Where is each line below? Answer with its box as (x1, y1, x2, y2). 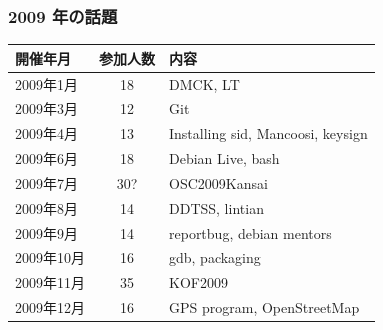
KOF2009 (169, 272, 228, 293)
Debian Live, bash (169, 148, 280, 169)
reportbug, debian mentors (169, 222, 332, 243)
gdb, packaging (169, 247, 261, 268)
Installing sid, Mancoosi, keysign (169, 123, 368, 144)
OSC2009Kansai (169, 172, 268, 193)
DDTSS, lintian (169, 197, 264, 218)
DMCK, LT (169, 73, 240, 94)
